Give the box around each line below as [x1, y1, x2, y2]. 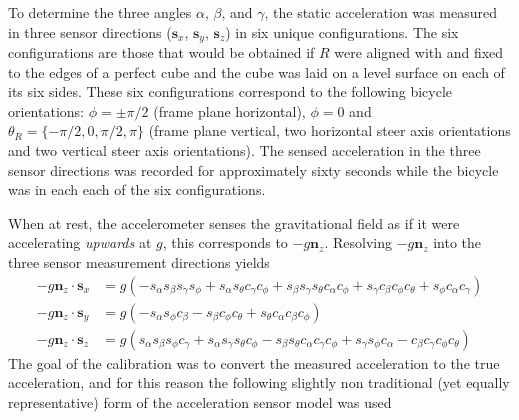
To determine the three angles [8, 2, 192, 22]
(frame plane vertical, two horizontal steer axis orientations [148, 120, 511, 141]
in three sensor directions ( [8, 21, 172, 42]
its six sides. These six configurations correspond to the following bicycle [8, 81, 453, 102]
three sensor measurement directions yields [8, 251, 270, 272]
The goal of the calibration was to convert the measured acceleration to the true [8, 352, 500, 373]
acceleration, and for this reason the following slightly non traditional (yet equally [8, 372, 510, 393]
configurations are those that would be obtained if [8, 42, 315, 63]
